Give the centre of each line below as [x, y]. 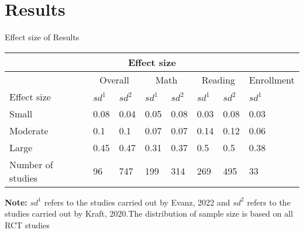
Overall [115, 79]
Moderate [29, 130]
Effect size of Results [42, 37]
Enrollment [272, 79]
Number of [31, 164]
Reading [218, 79]
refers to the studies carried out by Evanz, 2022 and [137, 202]
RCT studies [27, 225]
